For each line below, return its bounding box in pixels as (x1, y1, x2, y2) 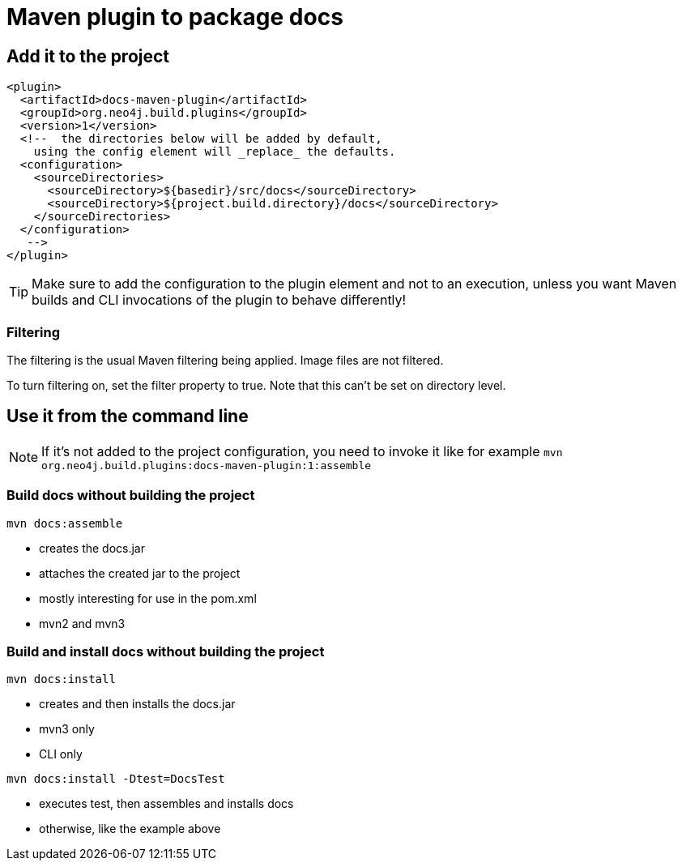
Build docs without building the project (6, 487, 255, 504)
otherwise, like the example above (39, 822, 221, 836)
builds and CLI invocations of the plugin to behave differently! (32, 292, 407, 309)
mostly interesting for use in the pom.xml (39, 591, 257, 605)
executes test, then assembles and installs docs (39, 797, 294, 811)
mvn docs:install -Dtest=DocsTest (6, 772, 225, 786)
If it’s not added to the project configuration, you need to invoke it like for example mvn (41, 442, 563, 459)
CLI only (39, 747, 83, 762)
